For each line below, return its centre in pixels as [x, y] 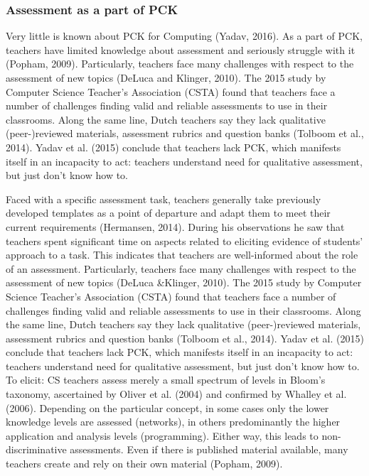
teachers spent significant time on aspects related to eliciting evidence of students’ [184, 240]
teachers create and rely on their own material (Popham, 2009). [144, 464]
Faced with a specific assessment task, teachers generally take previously [164, 199]
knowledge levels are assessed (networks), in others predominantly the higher [173, 422]
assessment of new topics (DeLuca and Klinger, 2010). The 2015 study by [166, 77]
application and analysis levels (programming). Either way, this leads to [162, 435]
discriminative [36, 449]
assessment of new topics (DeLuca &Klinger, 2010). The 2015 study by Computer [184, 282]
